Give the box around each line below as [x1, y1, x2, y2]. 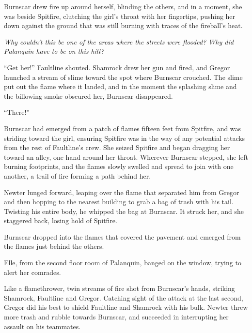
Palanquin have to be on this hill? [4, 46, 104, 56]
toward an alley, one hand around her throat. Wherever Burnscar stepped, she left [4, 151, 248, 162]
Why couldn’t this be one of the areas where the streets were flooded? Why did [4, 36, 234, 46]
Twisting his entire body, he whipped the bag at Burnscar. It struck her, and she [4, 206, 244, 216]
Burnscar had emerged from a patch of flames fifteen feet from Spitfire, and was [4, 123, 241, 133]
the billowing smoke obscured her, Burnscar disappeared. [4, 91, 173, 101]
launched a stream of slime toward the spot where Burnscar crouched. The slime [4, 72, 243, 82]
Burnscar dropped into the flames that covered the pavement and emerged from [4, 231, 241, 242]
